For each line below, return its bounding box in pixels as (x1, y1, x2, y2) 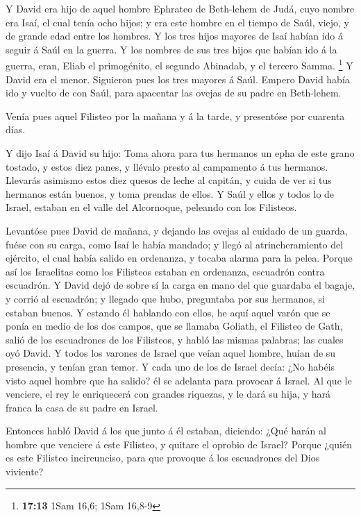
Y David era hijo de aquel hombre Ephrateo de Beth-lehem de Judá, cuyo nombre (6, 1, 355, 15)
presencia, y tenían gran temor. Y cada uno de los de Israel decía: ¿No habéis (6, 359, 335, 373)
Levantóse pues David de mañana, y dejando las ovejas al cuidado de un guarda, (6, 223, 348, 237)
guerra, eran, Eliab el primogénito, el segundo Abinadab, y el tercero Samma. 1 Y (6, 56, 353, 73)
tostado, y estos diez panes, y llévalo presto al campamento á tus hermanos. (6, 159, 328, 173)
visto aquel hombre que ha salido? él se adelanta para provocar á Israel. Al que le (6, 373, 352, 387)
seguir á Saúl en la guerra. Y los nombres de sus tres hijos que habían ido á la (6, 42, 337, 56)
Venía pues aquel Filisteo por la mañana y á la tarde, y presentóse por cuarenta (6, 108, 345, 123)
